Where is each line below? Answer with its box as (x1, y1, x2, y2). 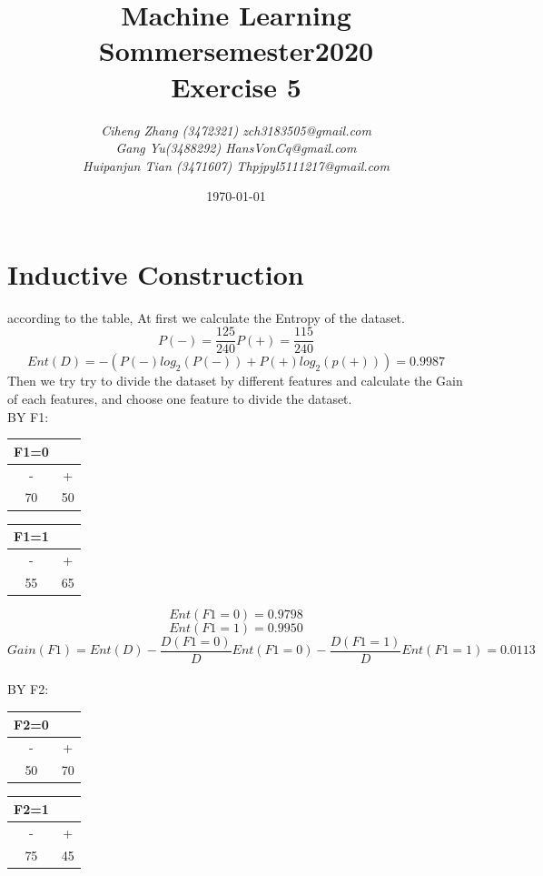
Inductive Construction (7, 255, 304, 292)
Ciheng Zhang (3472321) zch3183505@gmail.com (101, 120, 371, 139)
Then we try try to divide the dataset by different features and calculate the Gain (7, 371, 463, 390)
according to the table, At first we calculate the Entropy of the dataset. (7, 307, 405, 327)
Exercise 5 (171, 67, 301, 105)
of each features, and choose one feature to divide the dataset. (7, 389, 352, 408)
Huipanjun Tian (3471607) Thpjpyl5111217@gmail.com (83, 156, 390, 175)
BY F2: (7, 680, 49, 699)
